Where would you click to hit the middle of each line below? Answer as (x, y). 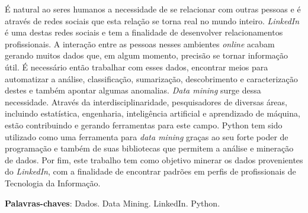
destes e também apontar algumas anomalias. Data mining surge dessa (133, 90)
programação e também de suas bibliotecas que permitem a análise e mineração (149, 148)
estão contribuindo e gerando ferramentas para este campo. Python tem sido (144, 125)
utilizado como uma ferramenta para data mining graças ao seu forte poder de (147, 136)
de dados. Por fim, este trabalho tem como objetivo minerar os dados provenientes (154, 159)
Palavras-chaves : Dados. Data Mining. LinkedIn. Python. (113, 203)
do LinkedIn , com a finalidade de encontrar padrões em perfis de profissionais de (150, 171)
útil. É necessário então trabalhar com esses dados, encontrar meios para (137, 67)
